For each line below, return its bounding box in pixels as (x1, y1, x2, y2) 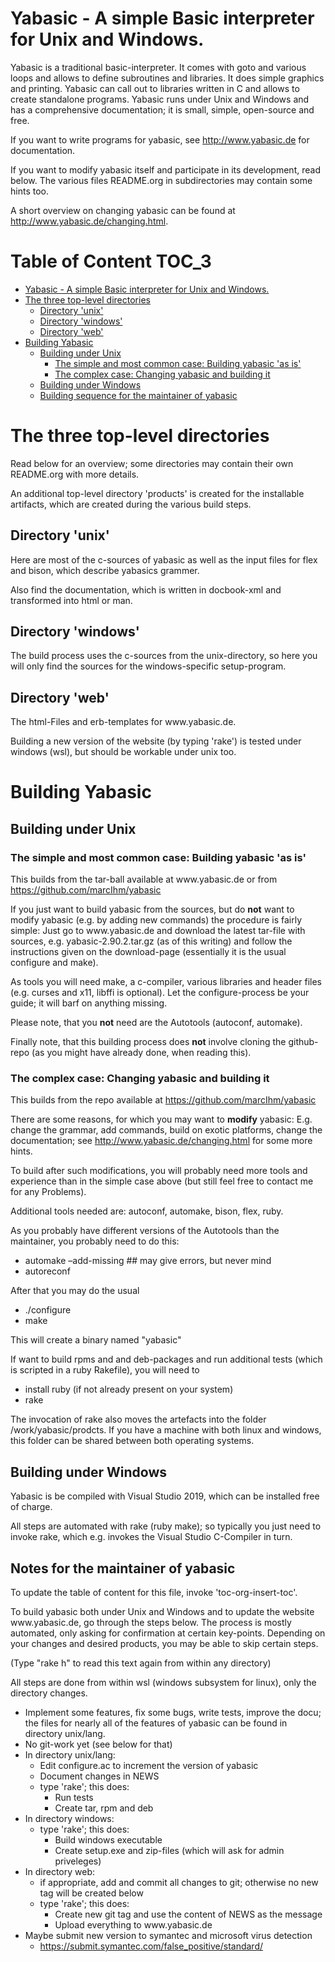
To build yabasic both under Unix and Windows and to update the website (10, 1606, 315, 1618)
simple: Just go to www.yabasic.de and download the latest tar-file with (10, 925, 306, 937)
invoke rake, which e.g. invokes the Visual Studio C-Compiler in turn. (10, 1531, 293, 1543)
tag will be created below (39, 1887, 144, 1899)
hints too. (10, 185, 49, 197)
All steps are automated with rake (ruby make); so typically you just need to (10, 1520, 322, 1532)
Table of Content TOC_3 (10, 250, 212, 273)
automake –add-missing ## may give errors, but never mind (24, 1255, 272, 1267)
